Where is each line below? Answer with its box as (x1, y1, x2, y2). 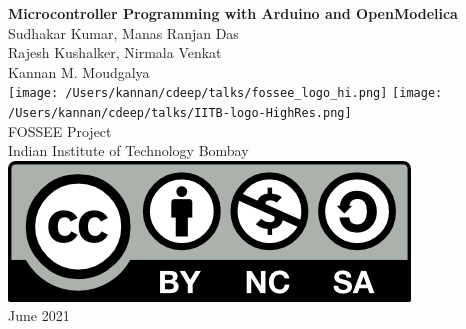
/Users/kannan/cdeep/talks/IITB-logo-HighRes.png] (8, 106, 352, 121)
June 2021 (8, 305, 70, 326)
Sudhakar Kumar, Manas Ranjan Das (8, 22, 239, 43)
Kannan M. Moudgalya (8, 61, 150, 82)
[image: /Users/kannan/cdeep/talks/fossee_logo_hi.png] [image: (8, 86, 443, 101)
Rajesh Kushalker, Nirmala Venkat (8, 42, 222, 63)
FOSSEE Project (8, 120, 112, 141)
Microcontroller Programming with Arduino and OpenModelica (8, 3, 458, 23)
